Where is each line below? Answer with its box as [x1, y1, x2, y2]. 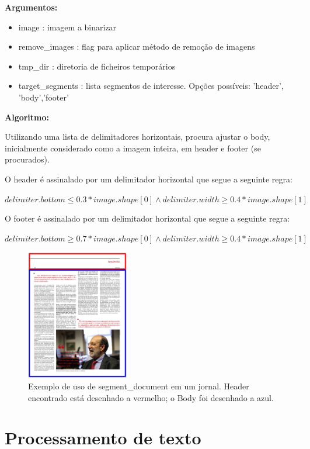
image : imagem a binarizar [18, 20, 117, 33]
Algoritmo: [5, 110, 50, 123]
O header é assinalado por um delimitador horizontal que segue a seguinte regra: [5, 172, 292, 185]
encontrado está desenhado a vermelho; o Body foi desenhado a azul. [28, 391, 274, 403]
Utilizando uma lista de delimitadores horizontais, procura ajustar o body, [5, 130, 270, 143]
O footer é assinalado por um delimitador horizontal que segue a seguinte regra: [5, 212, 290, 224]
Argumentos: [5, 1, 58, 13]
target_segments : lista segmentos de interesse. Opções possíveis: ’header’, [18, 80, 284, 92]
